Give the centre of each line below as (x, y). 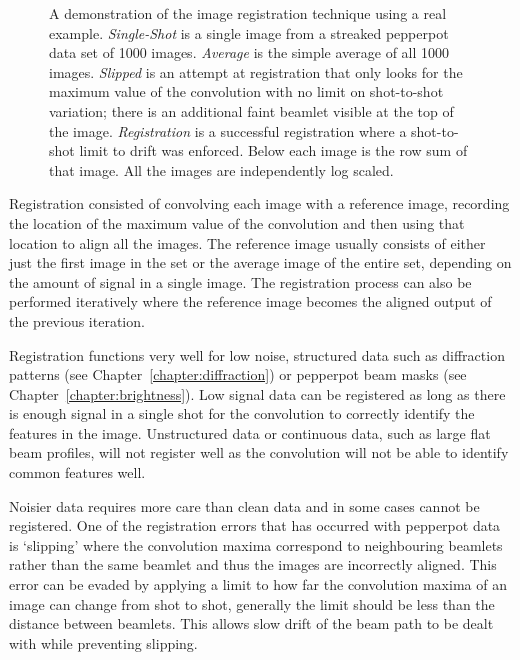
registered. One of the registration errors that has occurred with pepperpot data (255, 525)
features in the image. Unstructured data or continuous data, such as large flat (250, 432)
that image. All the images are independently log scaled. (221, 169)
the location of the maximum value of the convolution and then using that (237, 222)
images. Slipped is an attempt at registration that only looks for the (256, 71)
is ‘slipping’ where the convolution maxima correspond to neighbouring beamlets (256, 544)
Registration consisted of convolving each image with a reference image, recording (259, 203)
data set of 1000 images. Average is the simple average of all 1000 (249, 52)
